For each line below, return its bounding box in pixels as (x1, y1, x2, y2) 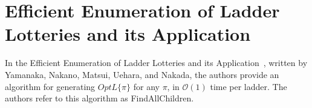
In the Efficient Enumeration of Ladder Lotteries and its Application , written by (5, 56, 308, 69)
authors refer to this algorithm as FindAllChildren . (5, 92, 194, 104)
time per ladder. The (210, 80, 287, 92)
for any (133, 80, 160, 92)
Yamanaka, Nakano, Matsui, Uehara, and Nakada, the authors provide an (5, 68, 279, 80)
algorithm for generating (5, 80, 96, 92)
